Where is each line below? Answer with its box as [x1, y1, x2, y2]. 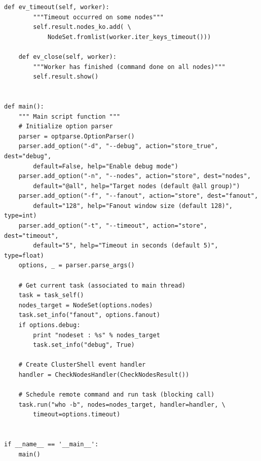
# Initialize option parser [18, 123, 113, 130]
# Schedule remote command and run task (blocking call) [18, 391, 215, 399]
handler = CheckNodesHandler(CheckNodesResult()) [18, 371, 190, 378]
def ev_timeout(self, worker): [4, 4, 109, 11]
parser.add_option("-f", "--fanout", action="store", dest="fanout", [18, 192, 258, 200]
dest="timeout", [4, 232, 59, 239]
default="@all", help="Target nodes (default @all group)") [33, 182, 240, 190]
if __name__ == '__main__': [4, 441, 99, 448]
